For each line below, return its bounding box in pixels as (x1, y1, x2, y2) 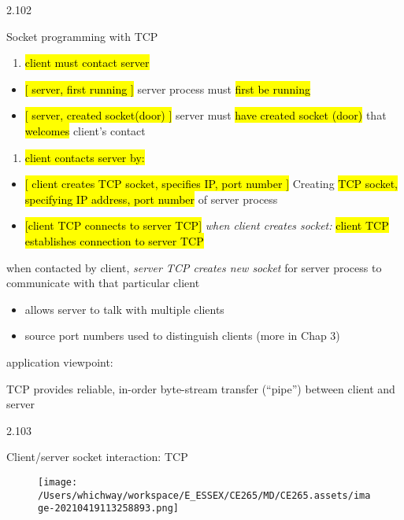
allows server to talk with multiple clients (24, 301, 224, 317)
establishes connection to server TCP (24, 232, 204, 249)
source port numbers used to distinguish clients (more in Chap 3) (24, 327, 340, 344)
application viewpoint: (6, 353, 113, 370)
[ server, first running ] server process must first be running (24, 80, 311, 97)
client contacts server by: (24, 149, 145, 165)
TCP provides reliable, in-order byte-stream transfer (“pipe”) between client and (6, 380, 395, 396)
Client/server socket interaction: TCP (6, 448, 188, 465)
